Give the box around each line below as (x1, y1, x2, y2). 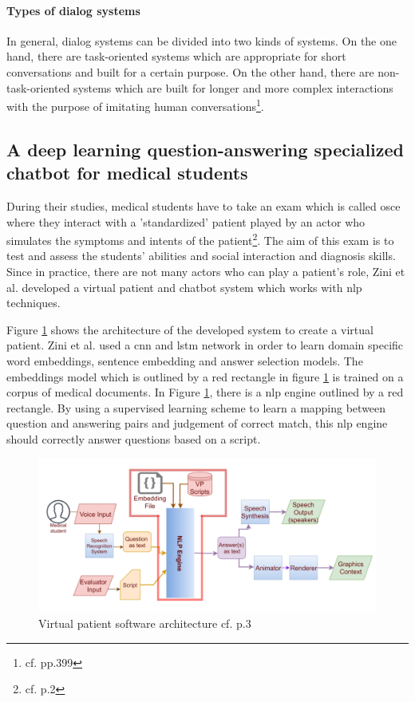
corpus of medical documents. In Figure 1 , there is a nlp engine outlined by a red (6, 384, 404, 400)
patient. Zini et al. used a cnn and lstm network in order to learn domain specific (6, 337, 404, 353)
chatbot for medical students (6, 160, 248, 185)
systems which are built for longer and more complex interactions (73, 79, 393, 96)
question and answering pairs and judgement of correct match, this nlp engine (6, 415, 388, 432)
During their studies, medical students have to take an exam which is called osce (6, 198, 401, 215)
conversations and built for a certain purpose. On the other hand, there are (6, 63, 374, 80)
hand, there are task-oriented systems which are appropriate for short (6, 48, 346, 65)
